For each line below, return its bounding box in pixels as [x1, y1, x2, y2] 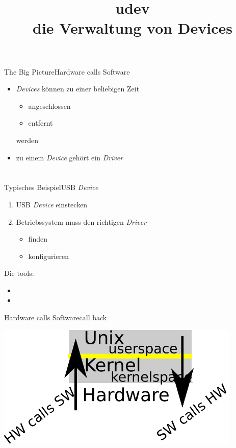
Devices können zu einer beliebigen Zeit [16, 83, 140, 94]
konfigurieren [28, 250, 69, 261]
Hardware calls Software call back [4, 312, 107, 323]
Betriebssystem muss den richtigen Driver [16, 216, 147, 227]
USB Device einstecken [16, 199, 88, 209]
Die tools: [4, 268, 34, 278]
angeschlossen [28, 100, 71, 111]
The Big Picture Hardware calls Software [4, 66, 130, 77]
